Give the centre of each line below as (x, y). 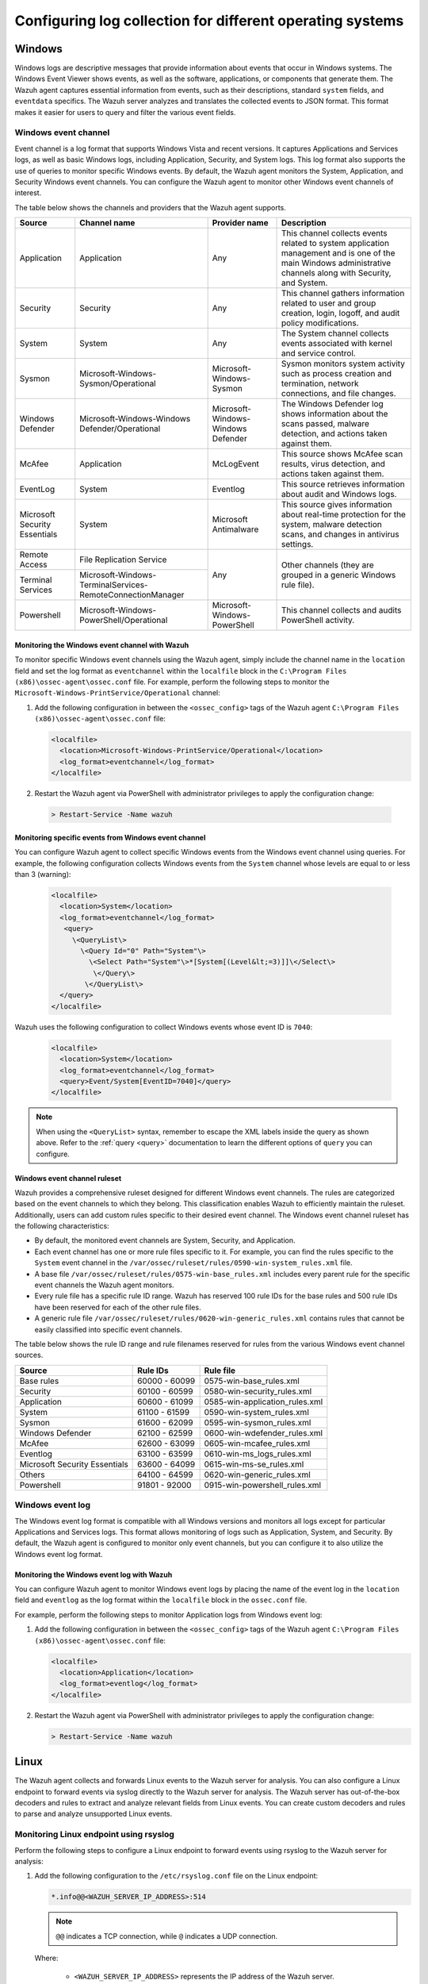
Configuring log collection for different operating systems (209, 21)
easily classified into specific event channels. (108, 1329)
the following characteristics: (62, 1226)
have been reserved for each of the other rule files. (118, 1307)
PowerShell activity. (318, 621)
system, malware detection (332, 525)
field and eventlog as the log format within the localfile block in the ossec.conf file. (161, 1600)
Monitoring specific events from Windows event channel (110, 837)
